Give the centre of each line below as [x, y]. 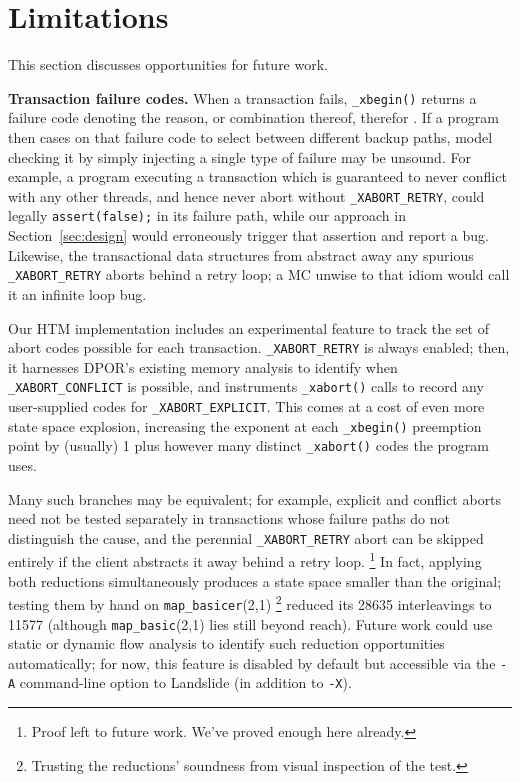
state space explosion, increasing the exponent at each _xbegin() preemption [245, 425]
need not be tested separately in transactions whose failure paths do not [229, 518]
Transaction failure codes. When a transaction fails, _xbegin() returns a [242, 97]
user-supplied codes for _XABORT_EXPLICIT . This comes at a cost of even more [246, 406]
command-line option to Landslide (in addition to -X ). [185, 682]
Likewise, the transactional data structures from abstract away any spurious [241, 254]
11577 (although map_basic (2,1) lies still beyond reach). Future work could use [250, 623]
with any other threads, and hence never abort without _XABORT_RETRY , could [246, 195]
